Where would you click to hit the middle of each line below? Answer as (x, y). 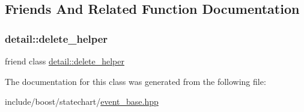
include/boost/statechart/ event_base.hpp (82, 101)
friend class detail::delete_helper (65, 61)
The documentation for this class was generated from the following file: (135, 81)
